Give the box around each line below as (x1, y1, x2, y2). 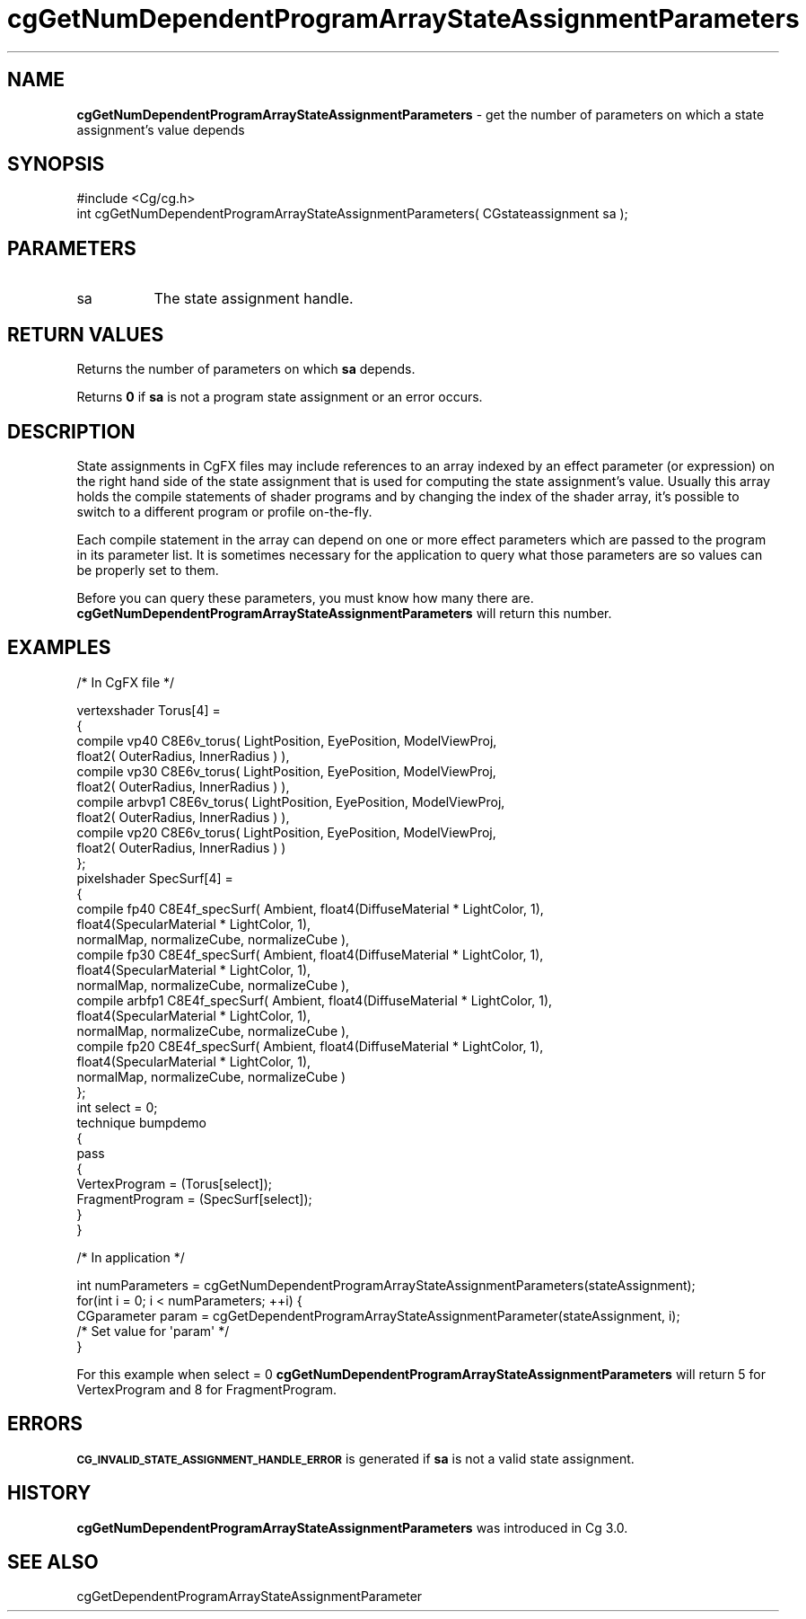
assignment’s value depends (76, 121, 245, 137)
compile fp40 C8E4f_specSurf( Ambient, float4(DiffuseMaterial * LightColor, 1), (76, 900, 544, 916)
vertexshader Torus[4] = (76, 702, 221, 718)
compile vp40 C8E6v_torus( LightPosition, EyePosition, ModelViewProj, (76, 732, 497, 748)
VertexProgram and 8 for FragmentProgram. (76, 1381, 337, 1397)
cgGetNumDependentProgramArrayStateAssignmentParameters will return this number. (76, 605, 612, 621)
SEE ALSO (7, 1550, 99, 1573)
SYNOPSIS (7, 153, 105, 176)
